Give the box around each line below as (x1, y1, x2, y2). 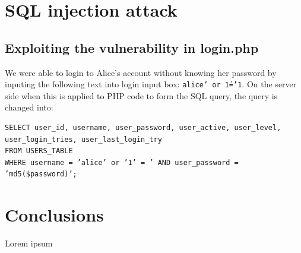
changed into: (5, 101, 53, 113)
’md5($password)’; (5, 170, 77, 179)
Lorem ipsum (5, 237, 53, 249)
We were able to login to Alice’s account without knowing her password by (5, 66, 277, 78)
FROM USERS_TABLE (5, 147, 73, 156)
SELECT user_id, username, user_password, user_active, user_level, (5, 124, 281, 132)
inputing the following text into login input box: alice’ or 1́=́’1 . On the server (5, 78, 297, 90)
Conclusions (5, 203, 104, 227)
